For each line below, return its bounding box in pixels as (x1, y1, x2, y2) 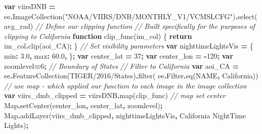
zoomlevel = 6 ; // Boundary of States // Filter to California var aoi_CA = (4, 60, 239, 71)
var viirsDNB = (4, 1, 56, 11)
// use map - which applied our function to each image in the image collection (4, 80, 247, 91)
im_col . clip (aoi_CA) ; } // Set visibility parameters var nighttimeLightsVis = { (4, 40, 253, 51)
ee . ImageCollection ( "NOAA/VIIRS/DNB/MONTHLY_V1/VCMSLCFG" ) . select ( (4, 11, 257, 21)
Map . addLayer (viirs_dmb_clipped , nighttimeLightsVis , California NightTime (4, 110, 246, 120)
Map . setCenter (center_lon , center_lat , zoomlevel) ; (4, 100, 163, 110)
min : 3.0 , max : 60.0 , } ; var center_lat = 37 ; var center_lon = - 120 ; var (4, 50, 233, 61)
